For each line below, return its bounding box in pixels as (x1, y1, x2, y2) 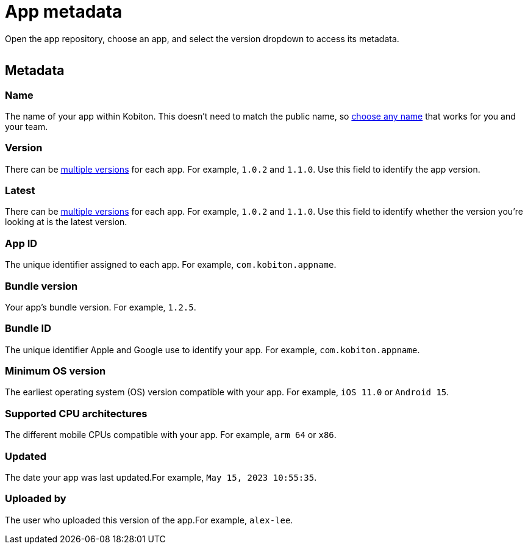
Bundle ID (5, 322, 51, 335)
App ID (5, 237, 38, 249)
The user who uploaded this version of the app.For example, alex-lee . (5, 514, 293, 525)
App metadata (5, 1, 123, 22)
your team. (5, 121, 48, 132)
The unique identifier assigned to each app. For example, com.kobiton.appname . (5, 259, 337, 270)
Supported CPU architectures (5, 407, 148, 420)
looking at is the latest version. (5, 217, 127, 228)
